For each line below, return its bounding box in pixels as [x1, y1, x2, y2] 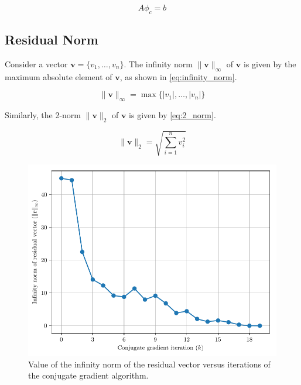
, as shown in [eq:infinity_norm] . [119, 70, 237, 82]
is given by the [243, 58, 296, 70]
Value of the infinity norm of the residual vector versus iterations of [28, 357, 271, 370]
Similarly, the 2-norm [5, 109, 81, 121]
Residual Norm [5, 30, 98, 49]
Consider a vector [5, 58, 68, 70]
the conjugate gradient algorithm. [28, 369, 149, 381]
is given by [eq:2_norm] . [129, 109, 216, 121]
